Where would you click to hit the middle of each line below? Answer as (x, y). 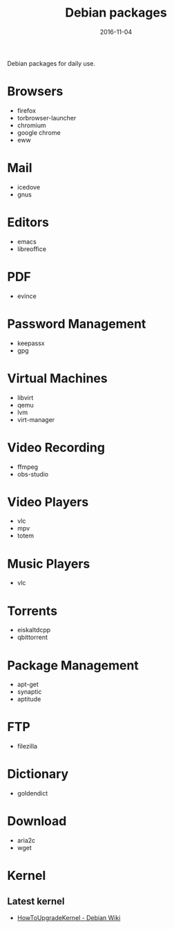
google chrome (39, 132)
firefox (27, 110)
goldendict (32, 793)
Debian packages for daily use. (51, 63)
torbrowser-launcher (47, 118)
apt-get (28, 684)
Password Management (77, 324)
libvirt (25, 397)
